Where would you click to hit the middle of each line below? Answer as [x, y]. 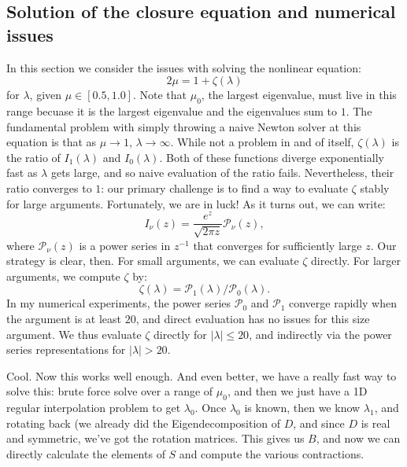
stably [375, 188]
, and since [319, 423]
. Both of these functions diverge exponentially [272, 157]
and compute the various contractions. [272, 454]
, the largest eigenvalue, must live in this [299, 95]
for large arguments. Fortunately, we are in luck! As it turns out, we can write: [196, 203]
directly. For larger [356, 261]
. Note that [160, 95]
